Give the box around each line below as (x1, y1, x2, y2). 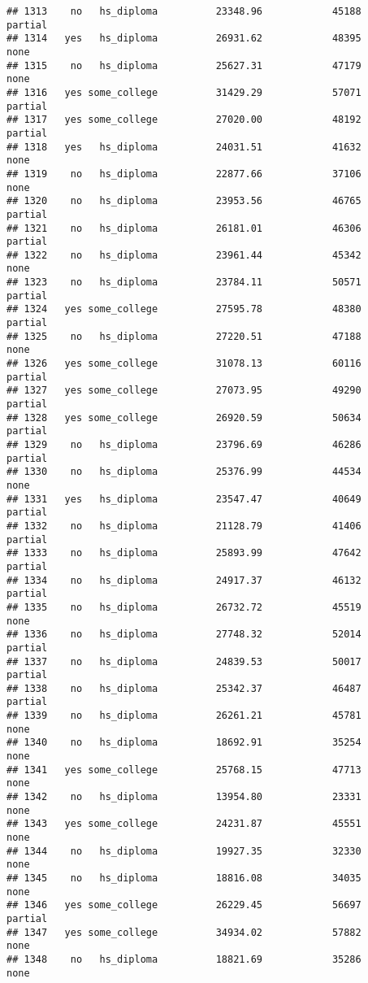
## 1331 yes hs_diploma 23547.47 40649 (6, 493, 362, 505)
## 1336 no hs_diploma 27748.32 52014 (6, 629, 362, 641)
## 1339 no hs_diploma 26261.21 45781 (6, 710, 362, 722)
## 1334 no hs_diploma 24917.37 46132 (6, 574, 362, 586)
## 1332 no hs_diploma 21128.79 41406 (6, 520, 362, 532)
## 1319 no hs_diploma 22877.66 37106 (6, 167, 362, 180)
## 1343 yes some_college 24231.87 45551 (6, 818, 362, 830)
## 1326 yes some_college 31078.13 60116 (6, 358, 362, 370)
